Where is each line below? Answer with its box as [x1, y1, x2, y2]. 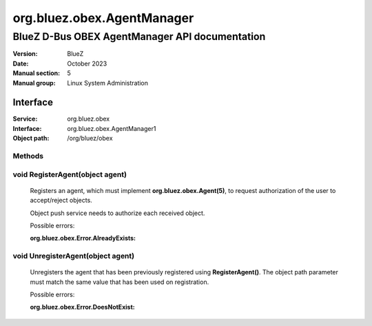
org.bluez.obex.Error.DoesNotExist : [30, 303, 135, 312]
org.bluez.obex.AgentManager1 [67, 124, 156, 132]
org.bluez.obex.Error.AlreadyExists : [30, 234, 136, 243]
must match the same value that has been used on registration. [30, 278, 209, 286]
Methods [12, 152, 44, 161]
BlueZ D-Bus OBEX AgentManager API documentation [12, 30, 266, 43]
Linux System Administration [67, 79, 148, 87]
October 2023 [67, 59, 107, 68]
